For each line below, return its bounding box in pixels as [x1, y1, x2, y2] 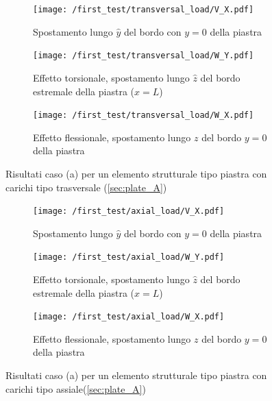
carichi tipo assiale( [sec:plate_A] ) [5, 381, 146, 396]
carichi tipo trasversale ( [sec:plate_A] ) [5, 180, 167, 194]
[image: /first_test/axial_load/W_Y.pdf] [33, 252, 225, 263]
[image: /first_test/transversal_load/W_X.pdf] [33, 110, 254, 121]
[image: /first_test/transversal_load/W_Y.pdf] [33, 51, 254, 61]
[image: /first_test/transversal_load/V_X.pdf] [33, 5, 254, 14]
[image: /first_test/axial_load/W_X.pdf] [33, 312, 225, 322]
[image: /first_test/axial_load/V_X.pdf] [33, 206, 225, 217]
